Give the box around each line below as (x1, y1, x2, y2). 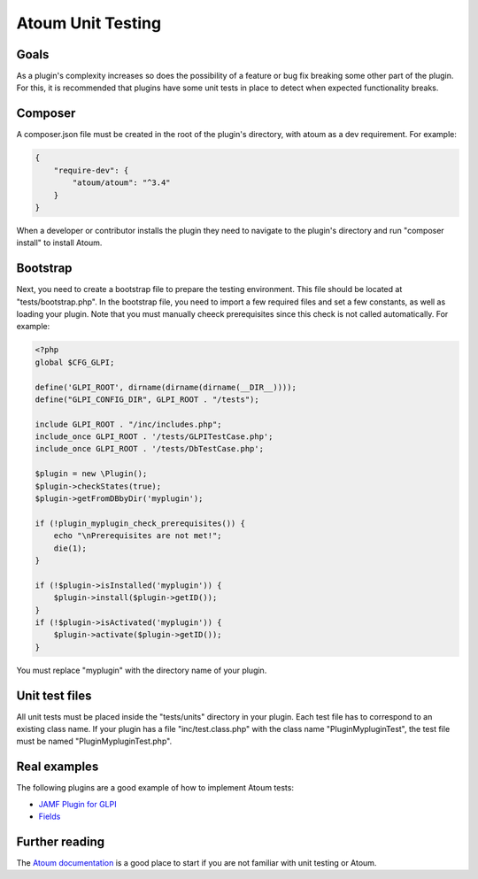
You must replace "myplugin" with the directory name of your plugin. (16, 665, 267, 675)
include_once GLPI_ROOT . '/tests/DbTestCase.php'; (35, 443, 265, 454)
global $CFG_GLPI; (35, 357, 115, 367)
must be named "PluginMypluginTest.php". (16, 736, 173, 747)
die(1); (53, 543, 88, 553)
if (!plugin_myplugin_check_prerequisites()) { (35, 518, 245, 528)
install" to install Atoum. (16, 237, 103, 248)
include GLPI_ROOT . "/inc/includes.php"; (35, 419, 222, 429)
